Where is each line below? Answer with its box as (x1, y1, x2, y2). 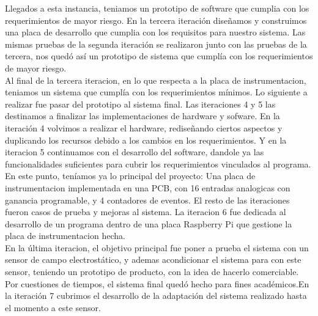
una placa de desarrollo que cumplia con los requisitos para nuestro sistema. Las (5, 26, 306, 39)
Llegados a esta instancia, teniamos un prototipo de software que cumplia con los (5, 2, 309, 14)
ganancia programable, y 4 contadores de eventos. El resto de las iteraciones (5, 193, 290, 206)
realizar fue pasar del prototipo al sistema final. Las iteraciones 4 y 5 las (5, 97, 276, 110)
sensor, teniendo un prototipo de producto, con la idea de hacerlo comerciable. (5, 265, 299, 278)
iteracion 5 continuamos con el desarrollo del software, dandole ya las (5, 145, 264, 158)
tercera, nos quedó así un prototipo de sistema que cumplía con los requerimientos (5, 50, 313, 62)
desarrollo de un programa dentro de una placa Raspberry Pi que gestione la (5, 217, 292, 230)
